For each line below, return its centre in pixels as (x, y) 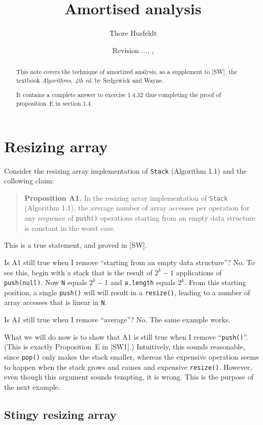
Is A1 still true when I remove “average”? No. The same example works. (117, 320)
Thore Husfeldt (133, 33)
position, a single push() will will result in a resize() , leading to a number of (127, 292)
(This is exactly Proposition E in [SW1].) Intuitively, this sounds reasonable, (125, 347)
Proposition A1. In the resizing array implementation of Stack (126, 197)
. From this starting (215, 282)
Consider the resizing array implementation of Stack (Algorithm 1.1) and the (125, 170)
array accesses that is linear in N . (56, 302)
